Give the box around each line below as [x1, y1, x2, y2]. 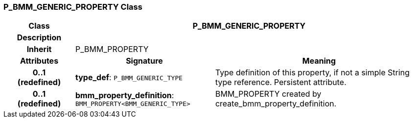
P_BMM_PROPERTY [75, 44, 149, 54]
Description [17, 33, 62, 43]
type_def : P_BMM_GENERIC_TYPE [75, 72, 183, 83]
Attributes [20, 56, 59, 66]
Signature [126, 56, 163, 66]
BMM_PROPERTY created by [215, 89, 321, 99]
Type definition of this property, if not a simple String [215, 68, 410, 78]
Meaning [302, 56, 336, 66]
